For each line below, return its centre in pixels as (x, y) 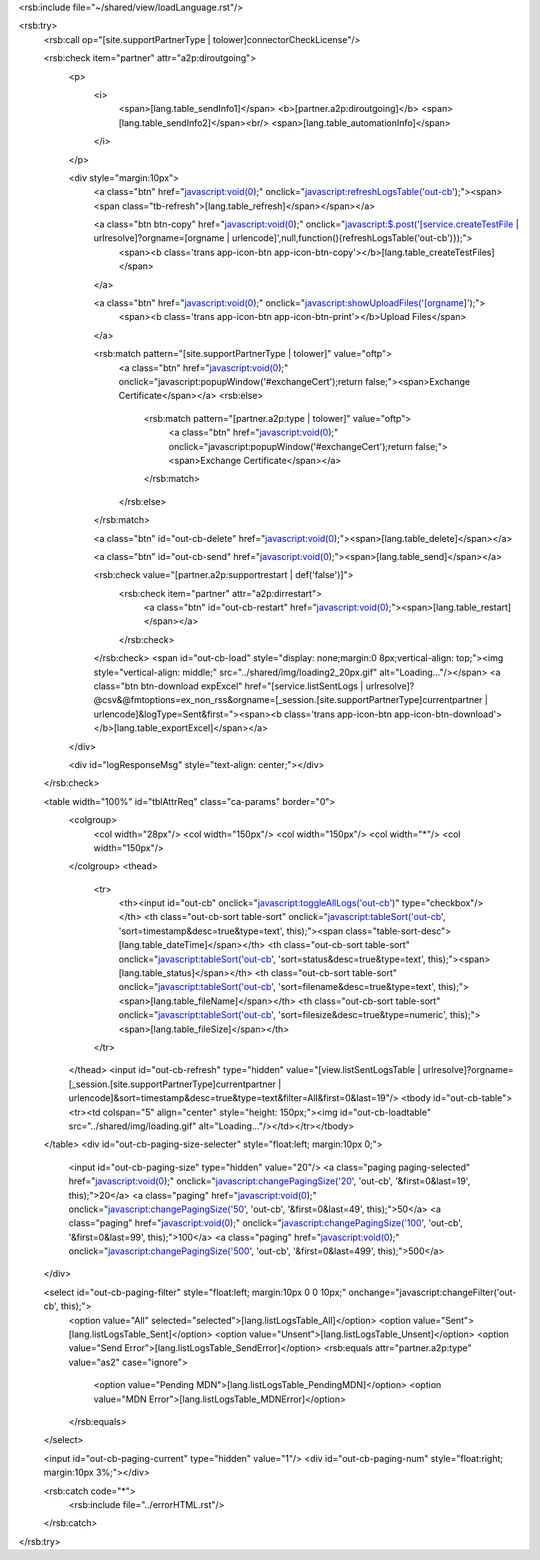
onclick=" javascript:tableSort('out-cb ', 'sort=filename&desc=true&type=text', (277, 987)
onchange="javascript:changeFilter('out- (432, 1292)
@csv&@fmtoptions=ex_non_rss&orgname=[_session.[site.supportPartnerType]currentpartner (288, 700)
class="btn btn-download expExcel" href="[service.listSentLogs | (228, 686)
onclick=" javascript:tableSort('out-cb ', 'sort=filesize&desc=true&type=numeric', (283, 1015)
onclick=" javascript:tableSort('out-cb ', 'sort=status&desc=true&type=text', (272, 959)
